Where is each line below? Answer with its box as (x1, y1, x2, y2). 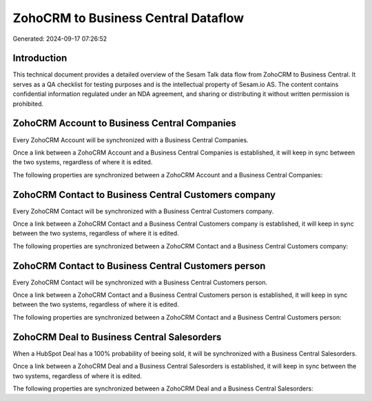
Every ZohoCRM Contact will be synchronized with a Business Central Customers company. (12, 207, 274, 215)
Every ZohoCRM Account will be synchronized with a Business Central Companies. (12, 135, 249, 144)
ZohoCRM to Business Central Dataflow (12, 10, 245, 26)
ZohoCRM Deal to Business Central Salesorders (12, 331, 222, 343)
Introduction (12, 52, 68, 64)
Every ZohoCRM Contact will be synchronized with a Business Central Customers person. (12, 278, 268, 286)
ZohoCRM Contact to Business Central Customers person (12, 260, 266, 272)
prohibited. (12, 99, 44, 108)
